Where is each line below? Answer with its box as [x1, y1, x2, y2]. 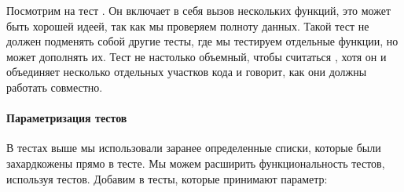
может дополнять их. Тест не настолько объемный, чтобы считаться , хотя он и [6, 48, 387, 64]
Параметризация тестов [6, 110, 127, 126]
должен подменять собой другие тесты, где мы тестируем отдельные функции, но [6, 33, 398, 49]
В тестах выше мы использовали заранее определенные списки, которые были [6, 139, 381, 156]
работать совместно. [6, 78, 103, 95]
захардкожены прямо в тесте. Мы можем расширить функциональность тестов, [6, 154, 385, 171]
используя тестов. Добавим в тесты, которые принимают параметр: [6, 170, 328, 187]
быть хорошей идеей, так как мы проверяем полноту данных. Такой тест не [6, 17, 369, 34]
